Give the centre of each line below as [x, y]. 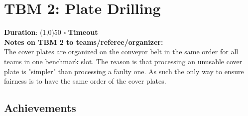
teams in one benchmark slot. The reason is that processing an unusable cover [123, 61]
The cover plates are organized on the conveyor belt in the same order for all [121, 52]
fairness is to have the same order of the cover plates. [85, 81]
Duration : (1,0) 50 [33, 32]
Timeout [83, 32]
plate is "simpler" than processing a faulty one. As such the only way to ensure [124, 71]
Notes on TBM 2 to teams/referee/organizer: [84, 42]
